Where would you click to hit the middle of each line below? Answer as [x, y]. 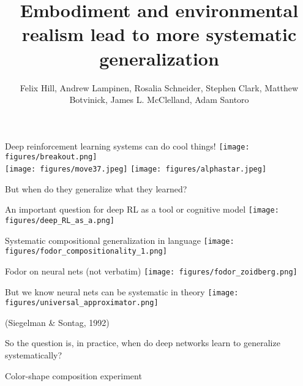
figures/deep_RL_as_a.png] [60, 220]
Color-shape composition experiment [73, 375]
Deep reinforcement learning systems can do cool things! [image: [127, 146]
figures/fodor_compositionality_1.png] [86, 252]
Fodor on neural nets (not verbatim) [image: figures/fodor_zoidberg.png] [151, 271]
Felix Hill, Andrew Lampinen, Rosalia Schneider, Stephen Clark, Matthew [159, 87]
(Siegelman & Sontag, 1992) [57, 322]
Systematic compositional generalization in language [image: [120, 240]
